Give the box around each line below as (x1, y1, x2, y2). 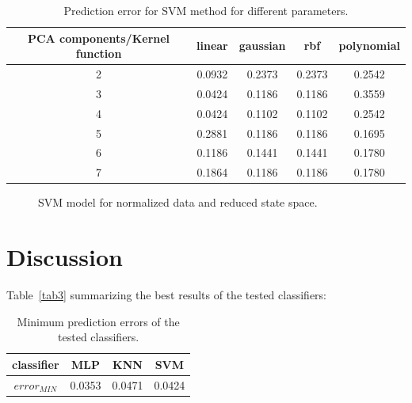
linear (196, 37, 228, 54)
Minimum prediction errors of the (17, 313, 180, 329)
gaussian (238, 37, 286, 54)
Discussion (6, 241, 123, 273)
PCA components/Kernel (27, 29, 170, 46)
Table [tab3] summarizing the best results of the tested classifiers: (6, 287, 326, 303)
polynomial (338, 37, 400, 54)
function (75, 45, 122, 62)
